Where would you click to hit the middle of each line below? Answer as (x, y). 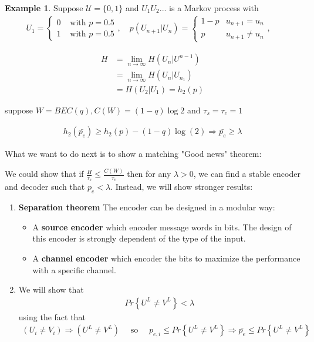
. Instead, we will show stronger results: (182, 187)
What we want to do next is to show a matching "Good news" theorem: (133, 154)
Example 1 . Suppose (44, 8)
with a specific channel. (75, 269)
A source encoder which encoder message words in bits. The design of (162, 227)
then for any (149, 174)
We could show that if (44, 174)
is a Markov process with (214, 8)
